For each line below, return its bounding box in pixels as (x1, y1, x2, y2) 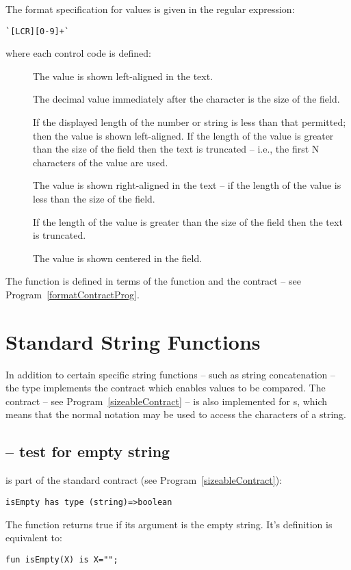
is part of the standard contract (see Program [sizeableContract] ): (5, 473, 283, 487)
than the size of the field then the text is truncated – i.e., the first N (33, 142, 320, 156)
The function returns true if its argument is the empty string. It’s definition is (5, 517, 333, 531)
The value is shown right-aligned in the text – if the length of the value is (33, 178, 341, 192)
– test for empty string (5, 441, 170, 462)
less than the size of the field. (33, 192, 155, 205)
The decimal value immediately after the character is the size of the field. (33, 92, 340, 106)
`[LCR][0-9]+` (5, 26, 70, 36)
